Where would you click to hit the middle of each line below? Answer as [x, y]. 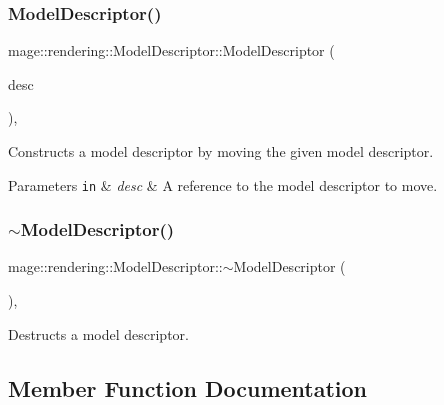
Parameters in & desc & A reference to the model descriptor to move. [223, 184]
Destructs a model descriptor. [98, 333]
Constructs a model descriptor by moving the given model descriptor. [221, 151]
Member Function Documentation [188, 387]
